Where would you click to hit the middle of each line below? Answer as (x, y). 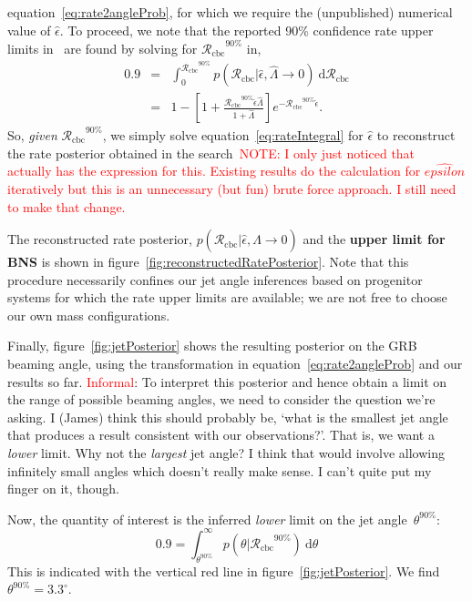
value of (29, 30)
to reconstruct (416, 134)
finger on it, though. (63, 489)
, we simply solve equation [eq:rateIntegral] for (233, 134)
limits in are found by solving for (103, 48)
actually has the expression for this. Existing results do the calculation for (214, 171)
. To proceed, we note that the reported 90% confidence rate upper (246, 30)
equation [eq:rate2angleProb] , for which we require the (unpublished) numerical (230, 12)
